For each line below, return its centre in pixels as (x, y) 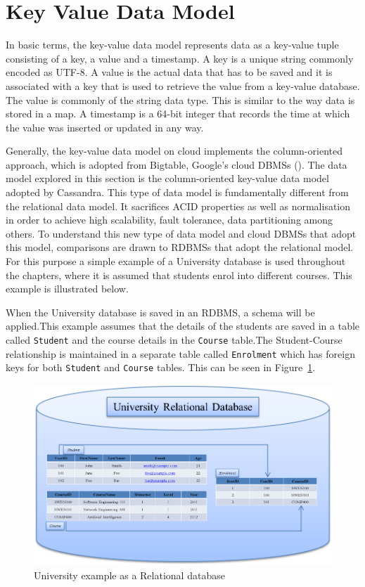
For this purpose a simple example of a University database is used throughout (176, 261)
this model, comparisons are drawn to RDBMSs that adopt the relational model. (180, 247)
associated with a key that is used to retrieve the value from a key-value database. (183, 85)
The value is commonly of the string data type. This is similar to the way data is (180, 99)
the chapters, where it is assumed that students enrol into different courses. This (179, 275)
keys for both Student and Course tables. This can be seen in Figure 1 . (161, 367)
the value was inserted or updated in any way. (105, 127)
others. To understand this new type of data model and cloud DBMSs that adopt (181, 233)
